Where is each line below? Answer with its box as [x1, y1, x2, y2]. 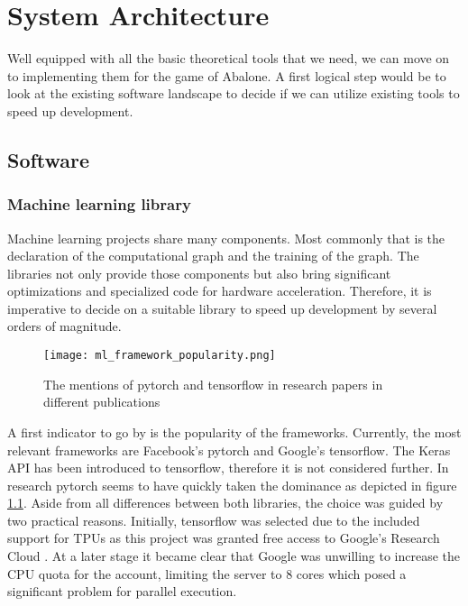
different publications [43, 392, 161, 411]
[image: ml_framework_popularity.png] [43, 349, 276, 363]
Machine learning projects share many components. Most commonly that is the [7, 228, 445, 247]
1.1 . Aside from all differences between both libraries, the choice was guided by [7, 493, 444, 512]
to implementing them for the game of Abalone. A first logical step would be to [7, 66, 446, 85]
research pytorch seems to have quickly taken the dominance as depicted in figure [7, 475, 457, 494]
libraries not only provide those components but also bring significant [7, 263, 391, 282]
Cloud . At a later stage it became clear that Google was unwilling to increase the [7, 546, 461, 565]
